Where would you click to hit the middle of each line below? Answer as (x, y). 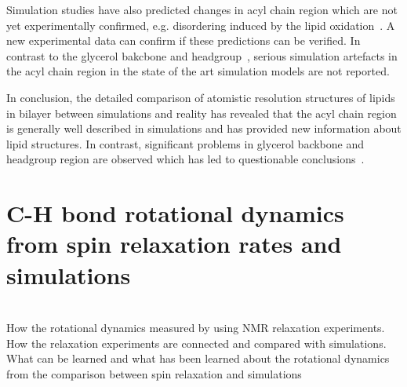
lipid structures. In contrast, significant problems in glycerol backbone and (185, 143)
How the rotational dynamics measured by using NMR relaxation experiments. (196, 328)
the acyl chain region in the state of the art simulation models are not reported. (198, 71)
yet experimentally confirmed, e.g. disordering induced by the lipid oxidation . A (201, 25)
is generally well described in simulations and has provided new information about (204, 128)
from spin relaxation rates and (174, 244)
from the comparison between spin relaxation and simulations (154, 373)
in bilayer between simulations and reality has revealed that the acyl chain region (202, 113)
